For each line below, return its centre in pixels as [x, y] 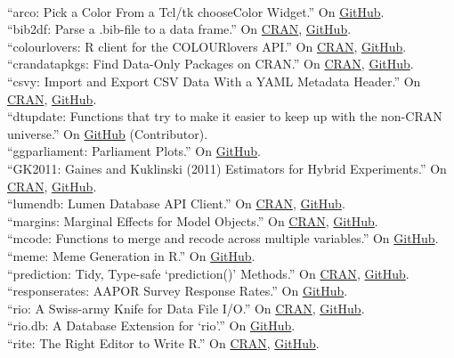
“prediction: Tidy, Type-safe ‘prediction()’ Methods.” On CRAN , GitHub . [208, 273]
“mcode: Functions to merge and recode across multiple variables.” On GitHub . [223, 238]
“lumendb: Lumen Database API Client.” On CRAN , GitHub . [176, 203]
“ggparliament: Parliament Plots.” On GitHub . [134, 151]
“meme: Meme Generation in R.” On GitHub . [131, 255]
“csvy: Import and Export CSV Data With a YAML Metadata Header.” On [214, 81]
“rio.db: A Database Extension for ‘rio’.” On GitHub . [151, 325]
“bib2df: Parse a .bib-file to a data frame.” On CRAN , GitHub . [179, 29]
